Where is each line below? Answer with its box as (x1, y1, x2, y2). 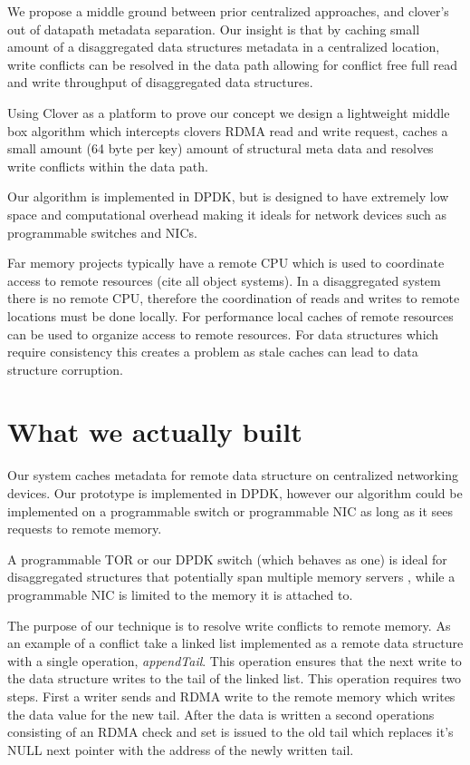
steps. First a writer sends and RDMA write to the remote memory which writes (7, 686, 456, 705)
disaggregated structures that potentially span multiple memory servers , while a (7, 567, 456, 586)
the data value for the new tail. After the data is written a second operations (7, 704, 435, 723)
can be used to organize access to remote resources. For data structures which (7, 324, 439, 343)
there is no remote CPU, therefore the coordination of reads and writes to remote (7, 289, 460, 308)
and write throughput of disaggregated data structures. (7, 73, 313, 92)
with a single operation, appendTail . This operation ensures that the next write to (7, 651, 462, 670)
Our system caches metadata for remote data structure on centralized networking (7, 466, 458, 485)
